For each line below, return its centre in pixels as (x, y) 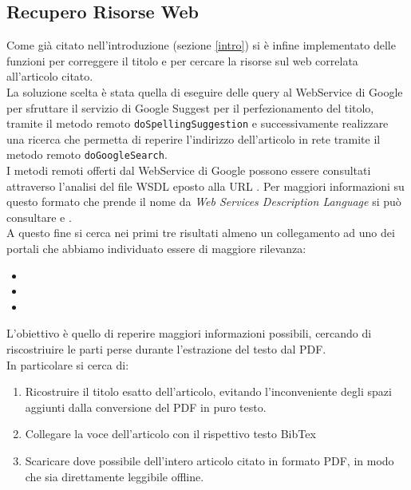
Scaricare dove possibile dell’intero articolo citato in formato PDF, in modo (209, 460)
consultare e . (39, 217)
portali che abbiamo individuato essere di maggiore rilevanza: (156, 249)
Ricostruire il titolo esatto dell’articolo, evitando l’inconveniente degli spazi (208, 391)
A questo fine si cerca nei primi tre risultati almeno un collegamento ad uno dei (201, 233)
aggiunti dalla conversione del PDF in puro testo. (146, 407)
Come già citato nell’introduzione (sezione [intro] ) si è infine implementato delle (201, 45)
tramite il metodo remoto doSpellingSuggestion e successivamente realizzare (198, 123)
